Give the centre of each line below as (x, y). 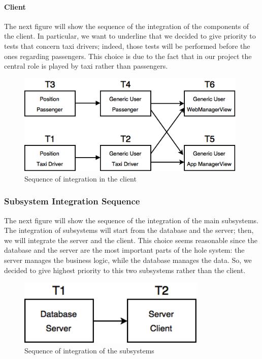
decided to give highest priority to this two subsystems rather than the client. (125, 270)
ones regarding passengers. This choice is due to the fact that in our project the (128, 56)
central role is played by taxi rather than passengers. (86, 66)
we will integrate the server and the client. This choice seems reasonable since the (131, 240)
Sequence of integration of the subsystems (89, 350)
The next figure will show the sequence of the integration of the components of (127, 26)
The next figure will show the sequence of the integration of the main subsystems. (132, 220)
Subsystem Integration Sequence (72, 201)
